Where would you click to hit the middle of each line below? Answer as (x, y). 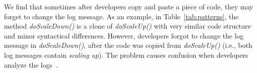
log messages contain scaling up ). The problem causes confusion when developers (126, 55)
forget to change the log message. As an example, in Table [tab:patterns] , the (121, 16)
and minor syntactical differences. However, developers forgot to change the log (124, 35)
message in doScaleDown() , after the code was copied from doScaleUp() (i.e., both (128, 45)
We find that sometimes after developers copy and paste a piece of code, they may (128, 6)
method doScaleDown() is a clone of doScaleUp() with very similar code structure (128, 26)
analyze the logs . (31, 64)
